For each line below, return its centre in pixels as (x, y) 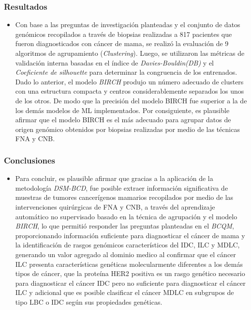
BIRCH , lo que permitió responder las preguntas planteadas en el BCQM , (125, 226)
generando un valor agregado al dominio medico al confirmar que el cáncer (125, 254)
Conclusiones (30, 160)
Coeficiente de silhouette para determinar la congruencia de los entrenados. (126, 72)
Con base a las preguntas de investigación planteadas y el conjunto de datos (128, 24)
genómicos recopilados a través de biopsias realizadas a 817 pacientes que (124, 34)
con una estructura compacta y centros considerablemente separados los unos (130, 91)
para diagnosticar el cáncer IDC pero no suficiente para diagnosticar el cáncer (130, 283)
